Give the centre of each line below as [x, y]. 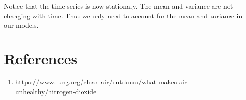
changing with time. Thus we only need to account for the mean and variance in [123, 15]
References [41, 58]
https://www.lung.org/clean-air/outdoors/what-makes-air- [102, 81]
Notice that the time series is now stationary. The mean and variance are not [119, 6]
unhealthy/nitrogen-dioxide [56, 91]
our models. [21, 25]
